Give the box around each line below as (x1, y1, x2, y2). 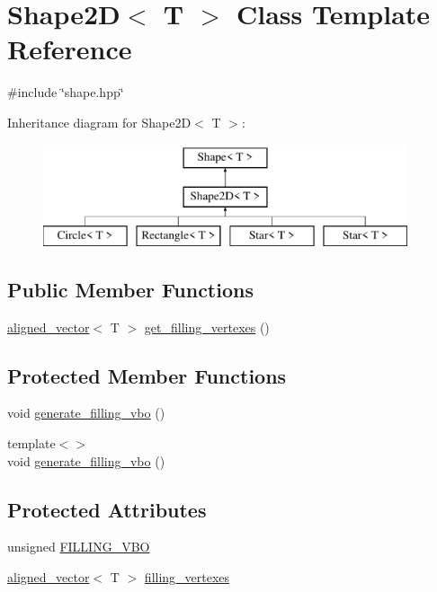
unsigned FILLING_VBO (7, 537, 150, 556)
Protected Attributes (7, 495, 207, 523)
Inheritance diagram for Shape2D (7, 112, 192, 131)
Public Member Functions (7, 275, 254, 303)
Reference (7, 31, 132, 67)
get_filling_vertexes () (144, 317, 270, 336)
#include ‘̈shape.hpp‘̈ (7, 83, 124, 102)
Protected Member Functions (7, 361, 287, 389)
